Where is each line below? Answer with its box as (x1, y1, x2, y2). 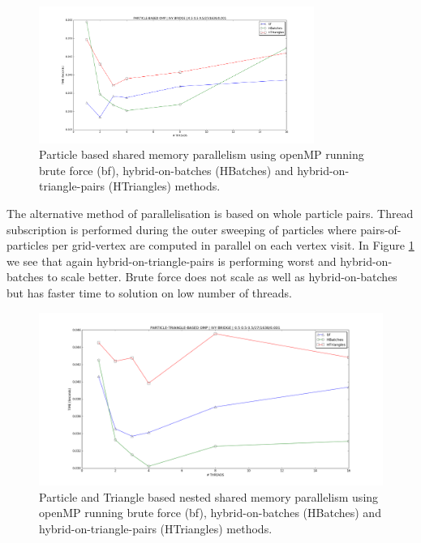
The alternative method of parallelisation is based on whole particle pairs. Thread (6, 204, 414, 221)
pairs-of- (360, 220, 402, 237)
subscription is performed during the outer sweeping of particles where (6, 220, 357, 237)
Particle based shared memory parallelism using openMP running (39, 146, 364, 163)
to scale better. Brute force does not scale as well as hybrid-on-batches (47, 268, 397, 285)
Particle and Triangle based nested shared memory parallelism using (39, 488, 379, 505)
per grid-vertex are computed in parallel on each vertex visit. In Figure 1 (52, 237, 415, 254)
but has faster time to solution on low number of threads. (6, 284, 292, 301)
